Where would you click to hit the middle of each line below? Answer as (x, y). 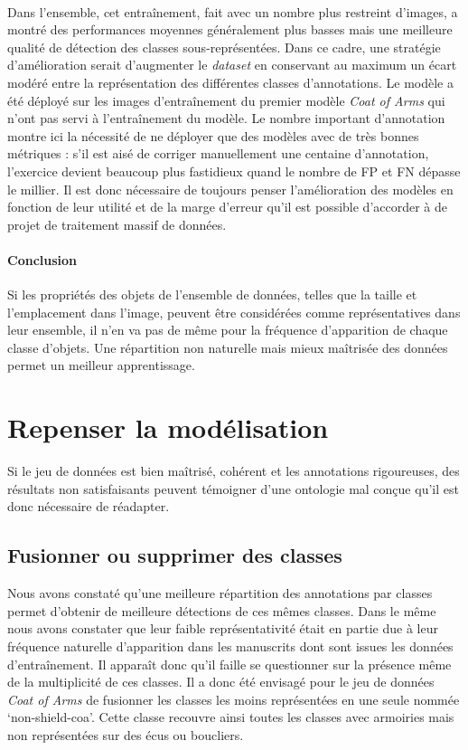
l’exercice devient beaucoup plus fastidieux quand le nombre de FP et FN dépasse (234, 171)
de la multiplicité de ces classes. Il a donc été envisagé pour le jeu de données (221, 682)
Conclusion (42, 259)
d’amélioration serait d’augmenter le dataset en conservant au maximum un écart (232, 65)
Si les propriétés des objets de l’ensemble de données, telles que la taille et (212, 294)
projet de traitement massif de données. (117, 224)
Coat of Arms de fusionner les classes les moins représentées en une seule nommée (234, 699)
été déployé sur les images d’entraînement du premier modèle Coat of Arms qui (226, 100)
